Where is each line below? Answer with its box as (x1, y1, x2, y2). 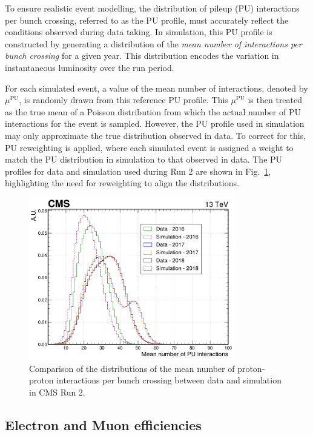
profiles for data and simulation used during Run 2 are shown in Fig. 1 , (5, 164, 271, 177)
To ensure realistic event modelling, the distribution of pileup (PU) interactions (5, 2, 300, 14)
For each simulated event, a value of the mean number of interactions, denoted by (5, 81, 308, 94)
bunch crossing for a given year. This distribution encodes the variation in (5, 49, 279, 62)
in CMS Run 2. (29, 385, 85, 398)
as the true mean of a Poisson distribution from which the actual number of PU (5, 105, 301, 118)
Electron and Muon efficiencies (5, 415, 202, 434)
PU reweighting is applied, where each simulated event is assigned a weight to (5, 141, 294, 153)
